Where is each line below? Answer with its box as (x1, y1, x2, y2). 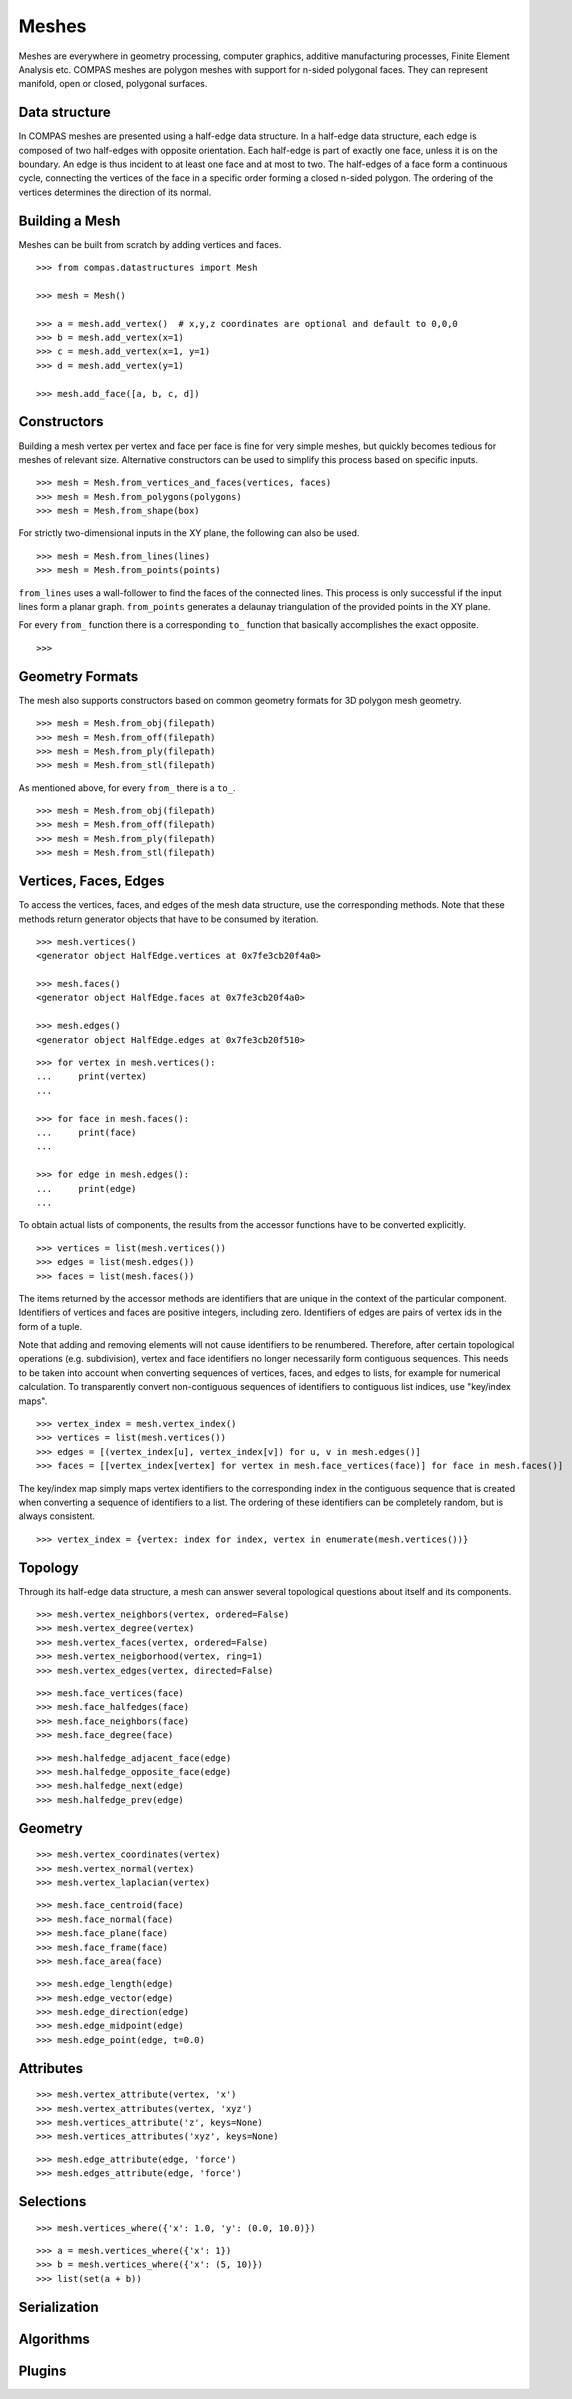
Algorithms (18, 2330, 90, 2347)
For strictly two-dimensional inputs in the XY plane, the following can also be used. (18, 527, 360, 539)
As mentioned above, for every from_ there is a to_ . (18, 781, 236, 794)
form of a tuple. (18, 1320, 83, 1332)
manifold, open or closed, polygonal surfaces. (18, 78, 208, 90)
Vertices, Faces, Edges (18, 873, 165, 890)
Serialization (18, 2298, 99, 2315)
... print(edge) (36, 1183, 137, 1194)
